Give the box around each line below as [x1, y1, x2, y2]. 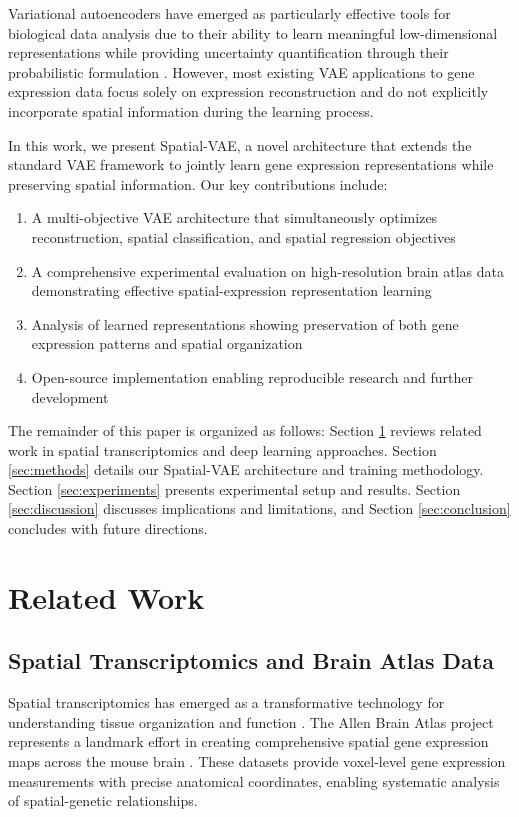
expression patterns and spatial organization [31, 333, 303, 354]
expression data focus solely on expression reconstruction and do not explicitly [8, 81, 489, 102]
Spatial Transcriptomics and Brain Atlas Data [8, 645, 494, 676]
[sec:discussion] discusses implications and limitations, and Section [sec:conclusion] [8, 498, 511, 519]
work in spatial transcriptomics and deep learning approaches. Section [8, 439, 437, 460]
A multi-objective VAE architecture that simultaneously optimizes [31, 207, 438, 228]
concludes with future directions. [8, 518, 208, 539]
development [31, 386, 109, 407]
